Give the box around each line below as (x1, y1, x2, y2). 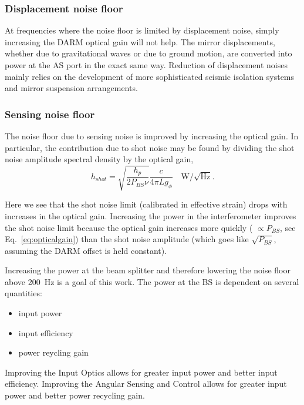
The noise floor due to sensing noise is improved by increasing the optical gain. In (5, 130, 299, 142)
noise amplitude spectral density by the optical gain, (5, 153, 194, 165)
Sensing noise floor (5, 106, 95, 121)
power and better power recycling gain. (5, 389, 145, 401)
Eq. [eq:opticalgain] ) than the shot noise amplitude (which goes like (5, 233, 249, 245)
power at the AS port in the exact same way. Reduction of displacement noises (5, 59, 288, 71)
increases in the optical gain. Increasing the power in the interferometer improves (5, 209, 296, 222)
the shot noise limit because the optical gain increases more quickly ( (5, 221, 253, 233)
